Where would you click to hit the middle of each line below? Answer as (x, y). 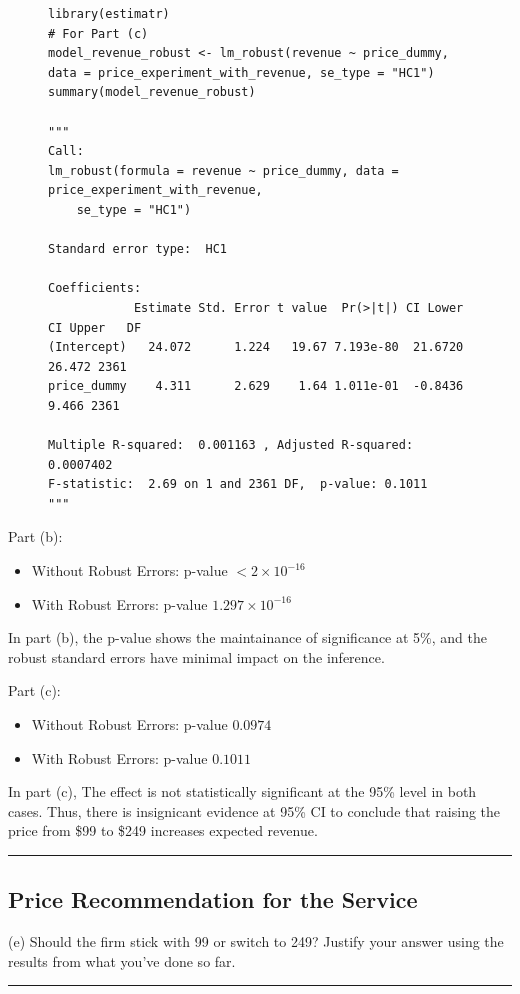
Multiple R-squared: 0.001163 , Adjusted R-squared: (231, 445)
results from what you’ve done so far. (122, 960)
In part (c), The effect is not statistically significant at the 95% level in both (242, 791)
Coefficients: (95, 288)
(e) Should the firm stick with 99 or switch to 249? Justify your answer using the (256, 941)
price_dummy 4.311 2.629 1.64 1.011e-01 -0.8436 (256, 386)
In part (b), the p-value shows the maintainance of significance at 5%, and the (247, 637)
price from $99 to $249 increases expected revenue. (163, 830)
